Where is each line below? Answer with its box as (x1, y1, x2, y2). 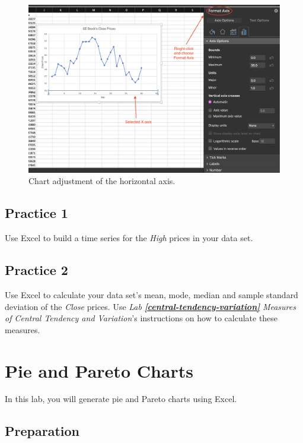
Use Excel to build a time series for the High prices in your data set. (5, 232, 253, 244)
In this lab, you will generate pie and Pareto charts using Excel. (5, 393, 237, 405)
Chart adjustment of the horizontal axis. (28, 175, 176, 187)
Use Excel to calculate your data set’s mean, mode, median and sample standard (5, 288, 298, 300)
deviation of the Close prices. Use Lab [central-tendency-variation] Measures (5, 300, 296, 312)
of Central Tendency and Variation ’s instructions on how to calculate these (5, 312, 278, 324)
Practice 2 (5, 261, 68, 279)
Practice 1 (5, 204, 68, 222)
